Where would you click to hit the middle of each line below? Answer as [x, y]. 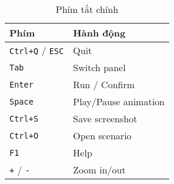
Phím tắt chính [87, 9]
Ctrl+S [24, 118]
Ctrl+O [24, 136]
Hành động [99, 33]
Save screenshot [105, 118]
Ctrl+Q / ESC [37, 50]
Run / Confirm [104, 84]
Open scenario [102, 136]
